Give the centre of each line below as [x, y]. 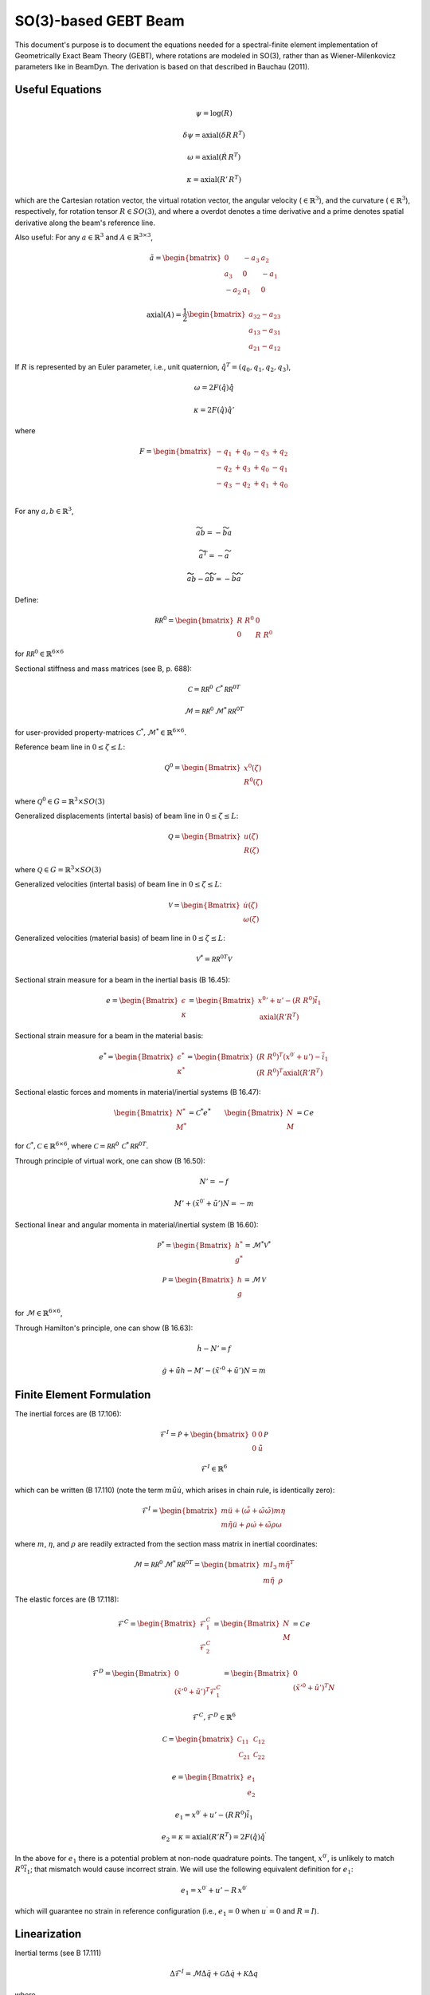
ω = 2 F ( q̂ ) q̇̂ [214, 388]
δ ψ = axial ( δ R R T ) [214, 134]
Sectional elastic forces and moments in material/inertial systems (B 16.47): [138, 1092]
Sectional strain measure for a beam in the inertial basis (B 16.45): [123, 980]
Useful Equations [59, 90]
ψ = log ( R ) [214, 113]
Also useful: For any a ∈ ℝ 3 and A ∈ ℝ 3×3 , [84, 237]
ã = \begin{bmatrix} [186, 258]
